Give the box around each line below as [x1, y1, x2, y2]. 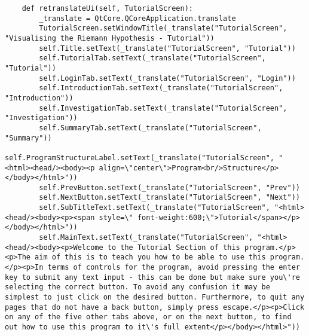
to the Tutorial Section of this [107, 243, 240, 252]
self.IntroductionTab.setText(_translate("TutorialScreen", [39, 84, 283, 93]
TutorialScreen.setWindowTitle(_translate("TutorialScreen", [39, 24, 287, 33]
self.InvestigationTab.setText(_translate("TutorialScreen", [39, 103, 287, 112]
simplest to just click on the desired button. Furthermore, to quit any [5, 293, 305, 302]
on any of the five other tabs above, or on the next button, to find [5, 313, 292, 322]
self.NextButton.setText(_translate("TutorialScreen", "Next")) [39, 193, 300, 202]
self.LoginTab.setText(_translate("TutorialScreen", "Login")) [39, 74, 296, 83]
